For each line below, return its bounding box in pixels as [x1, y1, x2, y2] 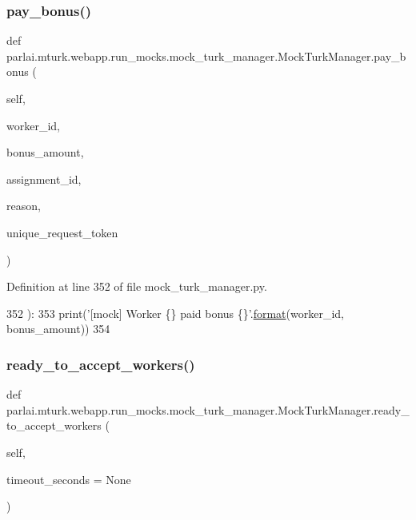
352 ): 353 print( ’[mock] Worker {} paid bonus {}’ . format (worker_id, [6, 304, 344, 321]
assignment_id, [6, 170, 82, 187]
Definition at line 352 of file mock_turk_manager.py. [6, 278, 267, 295]
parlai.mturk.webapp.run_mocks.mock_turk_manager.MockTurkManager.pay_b [6, 47, 406, 64]
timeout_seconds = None [6, 470, 131, 487]
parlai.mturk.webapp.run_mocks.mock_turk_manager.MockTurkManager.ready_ [6, 401, 410, 418]
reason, [6, 197, 41, 214]
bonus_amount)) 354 [6, 320, 110, 337]
